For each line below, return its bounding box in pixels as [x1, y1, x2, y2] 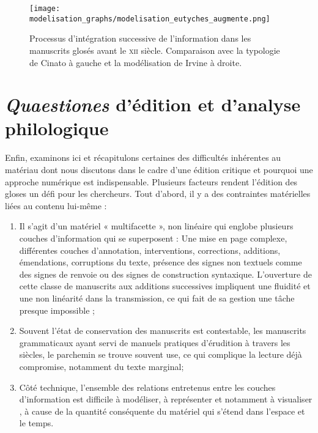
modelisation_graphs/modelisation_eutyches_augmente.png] [29, 14, 270, 23]
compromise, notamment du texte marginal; [19, 360, 184, 372]
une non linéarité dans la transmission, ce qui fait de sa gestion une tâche [19, 291, 295, 304]
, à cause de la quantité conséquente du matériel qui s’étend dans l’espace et [19, 404, 305, 417]
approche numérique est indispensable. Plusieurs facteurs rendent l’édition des [5, 175, 298, 188]
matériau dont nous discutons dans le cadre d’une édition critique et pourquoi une [5, 163, 313, 176]
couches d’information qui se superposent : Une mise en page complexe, [19, 231, 287, 244]
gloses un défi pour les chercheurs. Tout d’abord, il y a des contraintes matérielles [5, 187, 311, 200]
